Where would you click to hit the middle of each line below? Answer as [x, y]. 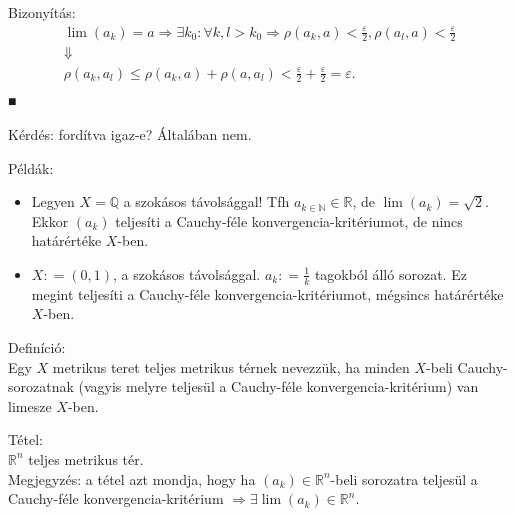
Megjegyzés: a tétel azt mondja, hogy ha [132, 478]
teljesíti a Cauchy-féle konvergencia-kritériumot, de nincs [289, 220]
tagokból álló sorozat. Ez [390, 273]
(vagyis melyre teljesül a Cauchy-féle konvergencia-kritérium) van [278, 386]
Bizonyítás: [42, 12]
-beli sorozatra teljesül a [404, 478]
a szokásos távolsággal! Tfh [206, 201]
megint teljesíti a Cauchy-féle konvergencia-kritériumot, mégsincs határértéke [267, 293]
